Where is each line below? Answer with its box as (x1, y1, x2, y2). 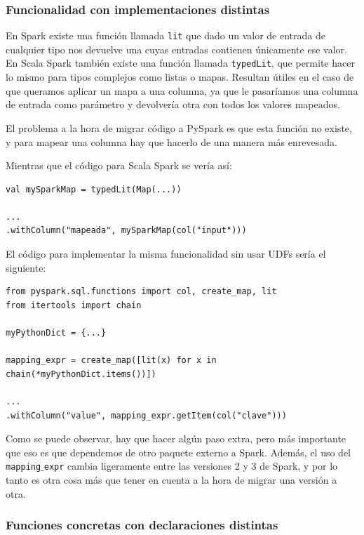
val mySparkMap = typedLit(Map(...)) (6, 184, 182, 194)
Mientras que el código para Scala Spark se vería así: (6, 158, 232, 173)
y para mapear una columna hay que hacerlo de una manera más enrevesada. (6, 134, 337, 149)
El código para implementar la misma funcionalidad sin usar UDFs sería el (6, 246, 326, 261)
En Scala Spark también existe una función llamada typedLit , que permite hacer (6, 55, 355, 70)
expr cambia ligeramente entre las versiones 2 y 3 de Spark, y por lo (43, 458, 338, 473)
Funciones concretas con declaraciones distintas (6, 516, 278, 534)
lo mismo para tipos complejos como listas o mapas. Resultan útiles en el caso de (6, 70, 354, 84)
